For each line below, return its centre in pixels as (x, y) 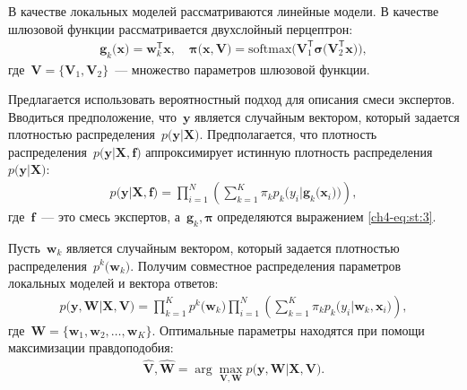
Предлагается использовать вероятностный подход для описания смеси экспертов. (232, 99)
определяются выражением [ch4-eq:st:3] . (327, 217)
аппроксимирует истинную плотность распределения (289, 151)
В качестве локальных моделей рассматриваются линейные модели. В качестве (224, 11)
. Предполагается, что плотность (288, 134)
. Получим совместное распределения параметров (266, 265)
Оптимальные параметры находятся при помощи (292, 329)
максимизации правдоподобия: (91, 347)
